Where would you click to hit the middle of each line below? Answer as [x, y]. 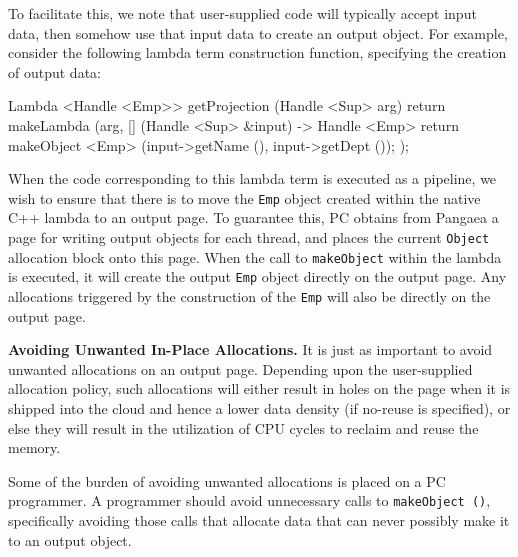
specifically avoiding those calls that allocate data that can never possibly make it [259, 520]
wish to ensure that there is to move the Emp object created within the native [244, 197]
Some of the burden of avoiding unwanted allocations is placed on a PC [227, 480]
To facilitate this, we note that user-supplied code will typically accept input [242, 13]
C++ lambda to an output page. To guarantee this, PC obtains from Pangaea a [253, 217]
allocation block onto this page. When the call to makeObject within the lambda [255, 256]
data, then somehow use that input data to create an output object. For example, [258, 32]
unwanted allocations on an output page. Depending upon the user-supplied [240, 368]
